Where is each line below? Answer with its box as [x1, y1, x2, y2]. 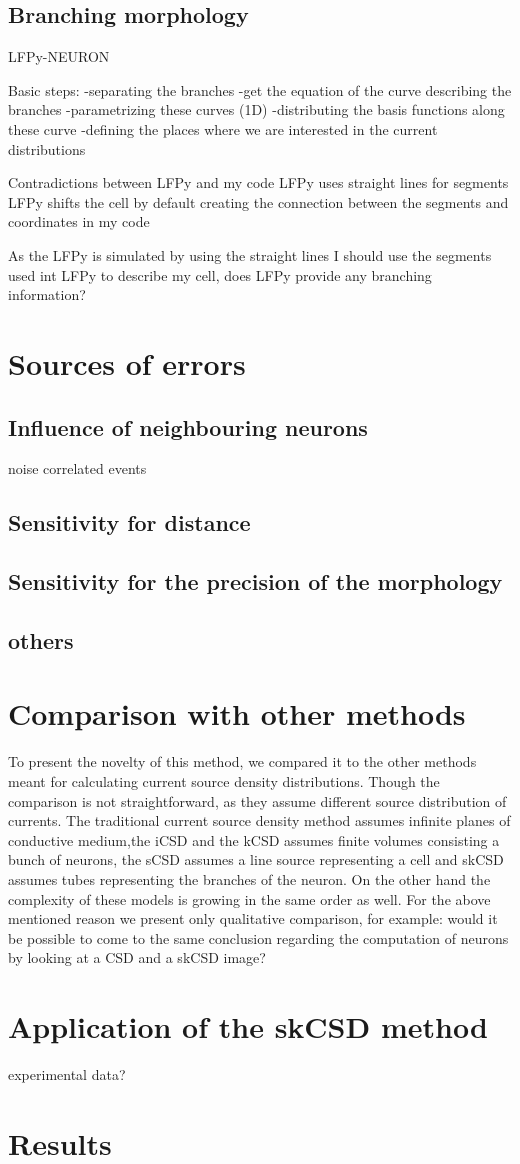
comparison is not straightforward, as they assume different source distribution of [8, 790, 507, 811]
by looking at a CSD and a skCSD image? [8, 947, 266, 968]
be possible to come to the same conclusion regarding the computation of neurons [8, 927, 509, 948]
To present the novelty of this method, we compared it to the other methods [8, 751, 477, 772]
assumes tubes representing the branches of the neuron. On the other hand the [8, 868, 491, 889]
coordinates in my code [8, 211, 150, 232]
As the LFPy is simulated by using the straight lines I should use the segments [8, 244, 492, 265]
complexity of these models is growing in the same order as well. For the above [8, 888, 491, 909]
